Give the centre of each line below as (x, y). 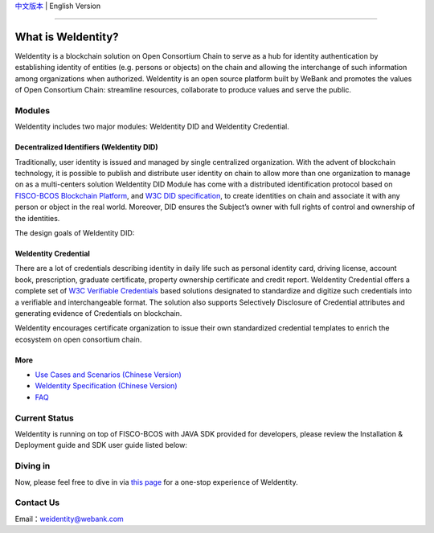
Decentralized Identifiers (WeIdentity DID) (86, 147)
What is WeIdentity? (67, 37)
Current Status (44, 418)
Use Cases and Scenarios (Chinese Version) (108, 375)
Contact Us (37, 502)
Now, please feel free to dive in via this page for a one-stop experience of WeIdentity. (156, 482)
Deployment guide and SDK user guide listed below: (101, 445)
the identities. (37, 218)
